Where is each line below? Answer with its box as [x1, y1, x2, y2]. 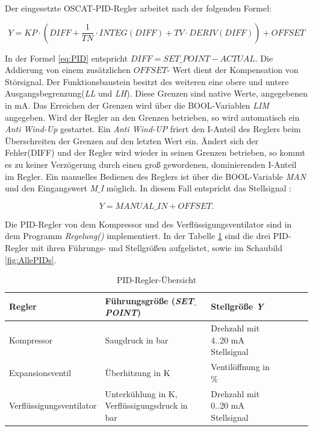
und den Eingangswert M [5, 182, 98, 194]
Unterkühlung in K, [105, 387, 178, 400]
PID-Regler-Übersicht [116, 273, 197, 286]
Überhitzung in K [105, 366, 170, 378]
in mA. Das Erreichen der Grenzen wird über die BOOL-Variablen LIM [5, 98, 270, 111]
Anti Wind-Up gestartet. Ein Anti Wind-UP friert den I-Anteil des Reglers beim [5, 123, 301, 135]
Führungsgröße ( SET [105, 294, 194, 307]
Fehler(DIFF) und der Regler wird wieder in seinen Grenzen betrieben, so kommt [5, 146, 305, 159]
